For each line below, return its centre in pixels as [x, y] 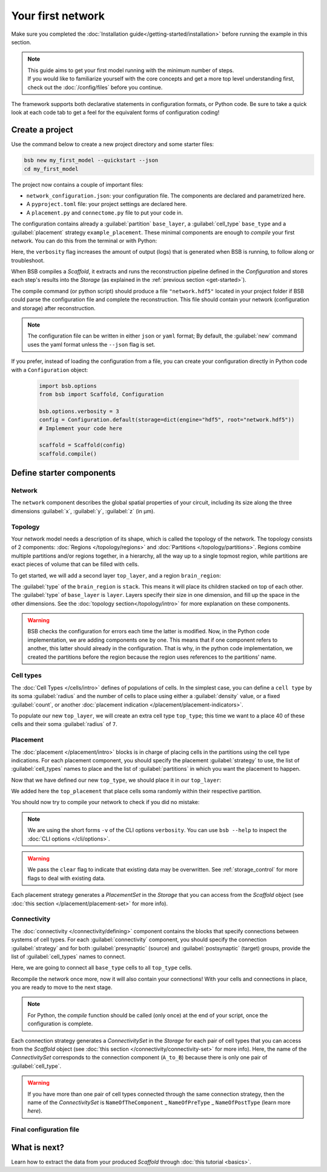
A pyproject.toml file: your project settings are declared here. [107, 204]
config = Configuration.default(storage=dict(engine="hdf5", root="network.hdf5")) [167, 420]
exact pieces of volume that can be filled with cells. [75, 564]
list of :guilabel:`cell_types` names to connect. [68, 956]
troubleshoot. [28, 260]
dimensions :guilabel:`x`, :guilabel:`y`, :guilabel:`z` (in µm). [83, 511]
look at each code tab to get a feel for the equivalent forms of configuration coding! [115, 113]
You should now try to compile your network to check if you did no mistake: [105, 802]
